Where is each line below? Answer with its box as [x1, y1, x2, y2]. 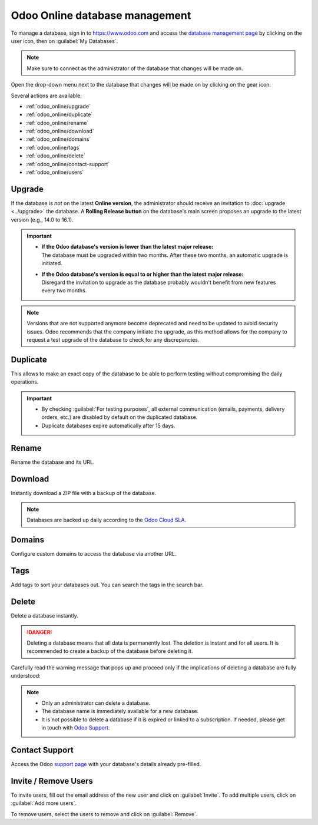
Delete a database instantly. [11, 612, 79, 619]
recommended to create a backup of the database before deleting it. [26, 648, 193, 655]
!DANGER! [26, 628, 52, 636]
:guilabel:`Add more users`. [11, 800, 77, 807]
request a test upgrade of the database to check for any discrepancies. [26, 336, 200, 343]
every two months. [41, 287, 87, 294]
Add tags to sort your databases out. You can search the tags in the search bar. [11, 581, 204, 589]
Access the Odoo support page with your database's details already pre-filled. [11, 760, 201, 767]
